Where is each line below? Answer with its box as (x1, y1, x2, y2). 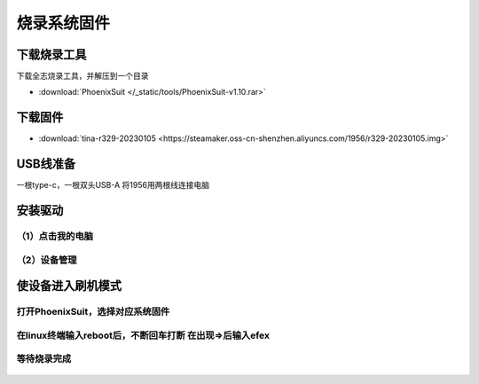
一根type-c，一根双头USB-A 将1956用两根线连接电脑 (16, 180, 210, 191)
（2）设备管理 (16, 254, 77, 266)
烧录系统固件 (16, 13, 111, 33)
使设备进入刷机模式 (16, 278, 122, 294)
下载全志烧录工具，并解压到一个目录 (16, 71, 149, 82)
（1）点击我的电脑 (16, 231, 93, 243)
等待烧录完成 (16, 353, 72, 365)
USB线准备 (16, 156, 76, 172)
